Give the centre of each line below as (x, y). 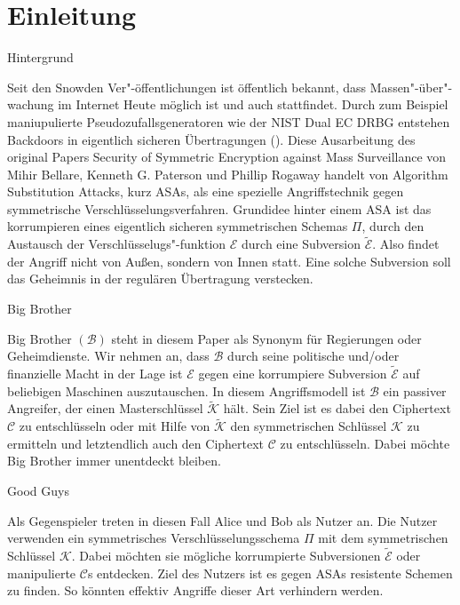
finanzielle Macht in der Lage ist (95, 374)
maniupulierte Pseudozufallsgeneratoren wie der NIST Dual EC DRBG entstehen (229, 121)
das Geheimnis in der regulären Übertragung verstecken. (160, 279)
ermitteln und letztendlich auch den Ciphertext (136, 443)
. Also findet (406, 244)
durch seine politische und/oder (313, 356)
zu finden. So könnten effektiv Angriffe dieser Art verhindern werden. (195, 590)
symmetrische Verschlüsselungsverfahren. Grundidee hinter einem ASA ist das (219, 208)
